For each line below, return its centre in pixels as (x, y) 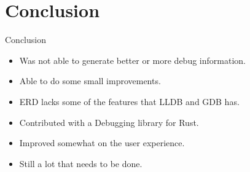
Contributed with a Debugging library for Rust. (109, 122)
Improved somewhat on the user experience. (102, 143)
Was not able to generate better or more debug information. (132, 60)
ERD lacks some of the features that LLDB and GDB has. (129, 101)
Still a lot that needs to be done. (81, 163)
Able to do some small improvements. (90, 81)
